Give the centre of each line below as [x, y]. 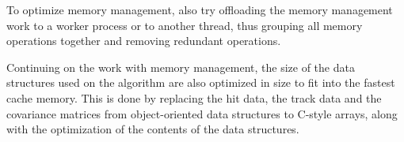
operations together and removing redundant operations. [144, 41]
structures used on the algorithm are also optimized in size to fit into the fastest [201, 82]
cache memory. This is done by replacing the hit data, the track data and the [194, 97]
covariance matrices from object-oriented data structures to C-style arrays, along [202, 113]
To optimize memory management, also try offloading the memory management [200, 9]
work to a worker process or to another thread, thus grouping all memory [185, 25]
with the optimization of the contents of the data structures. [153, 129]
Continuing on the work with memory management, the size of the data [181, 67]
